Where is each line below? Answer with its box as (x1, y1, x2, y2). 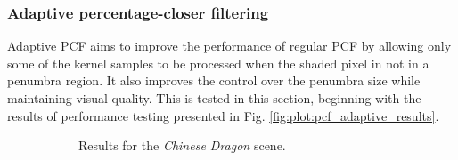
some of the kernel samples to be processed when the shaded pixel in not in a (7, 53, 429, 72)
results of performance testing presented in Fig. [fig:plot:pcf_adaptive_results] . (7, 106, 439, 124)
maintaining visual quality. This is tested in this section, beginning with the (7, 89, 421, 107)
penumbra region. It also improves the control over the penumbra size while (7, 71, 421, 90)
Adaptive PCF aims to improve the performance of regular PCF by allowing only (7, 36, 452, 55)
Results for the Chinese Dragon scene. (78, 136, 286, 155)
